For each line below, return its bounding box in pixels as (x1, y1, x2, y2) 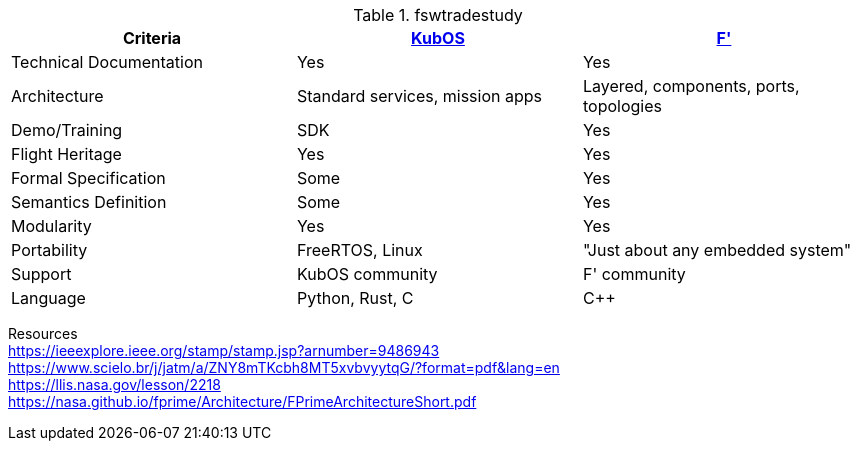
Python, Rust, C (296, 288, 414, 308)
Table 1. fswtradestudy (353, 5, 523, 25)
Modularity (11, 216, 92, 236)
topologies (582, 96, 662, 116)
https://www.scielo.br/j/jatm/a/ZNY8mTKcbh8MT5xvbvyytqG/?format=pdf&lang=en (8, 359, 560, 376)
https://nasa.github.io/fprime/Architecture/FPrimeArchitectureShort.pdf (8, 393, 477, 410)
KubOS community (296, 264, 438, 284)
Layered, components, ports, (582, 76, 800, 96)
